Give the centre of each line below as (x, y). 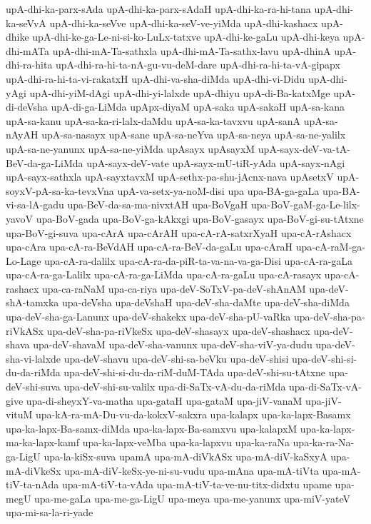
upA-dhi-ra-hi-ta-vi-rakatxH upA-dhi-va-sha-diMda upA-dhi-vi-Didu (156, 78)
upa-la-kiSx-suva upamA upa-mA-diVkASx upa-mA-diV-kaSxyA (185, 456)
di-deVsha (27, 107)
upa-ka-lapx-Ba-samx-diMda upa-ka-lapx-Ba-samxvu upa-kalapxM (152, 428)
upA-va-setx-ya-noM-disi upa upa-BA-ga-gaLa (218, 190)
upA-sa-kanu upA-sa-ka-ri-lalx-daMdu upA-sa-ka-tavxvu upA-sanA (153, 120)
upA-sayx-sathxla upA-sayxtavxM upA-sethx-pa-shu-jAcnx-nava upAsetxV (170, 177)
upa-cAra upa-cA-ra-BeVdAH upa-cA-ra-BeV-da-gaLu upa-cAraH (149, 247)
